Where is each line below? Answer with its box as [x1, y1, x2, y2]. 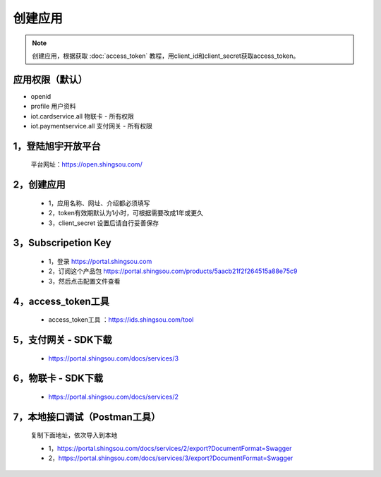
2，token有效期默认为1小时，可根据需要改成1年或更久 [48, 209, 204, 217]
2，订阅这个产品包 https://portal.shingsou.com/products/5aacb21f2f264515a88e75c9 [48, 267, 298, 275]
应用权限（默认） [13, 73, 87, 85]
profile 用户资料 [30, 102, 77, 111]
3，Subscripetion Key [13, 237, 112, 249]
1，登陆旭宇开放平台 [13, 140, 102, 152]
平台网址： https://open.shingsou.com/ [30, 160, 143, 169]
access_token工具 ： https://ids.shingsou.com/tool [48, 315, 194, 324]
